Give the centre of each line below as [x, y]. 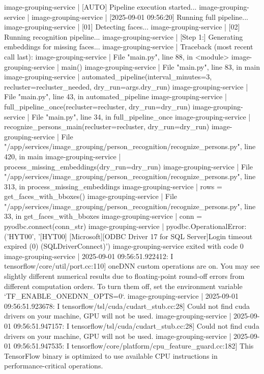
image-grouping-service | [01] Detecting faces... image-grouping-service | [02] [122, 27]
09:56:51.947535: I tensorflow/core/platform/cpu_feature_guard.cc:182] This [134, 346]
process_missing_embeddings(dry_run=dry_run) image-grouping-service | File [129, 166]
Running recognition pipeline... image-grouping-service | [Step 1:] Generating [124, 36]
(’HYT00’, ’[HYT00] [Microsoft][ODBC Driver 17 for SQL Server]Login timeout [128, 236]
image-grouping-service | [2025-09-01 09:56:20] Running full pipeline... [140, 17]
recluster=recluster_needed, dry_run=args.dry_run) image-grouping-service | [126, 86]
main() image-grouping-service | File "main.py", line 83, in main [160, 66]
